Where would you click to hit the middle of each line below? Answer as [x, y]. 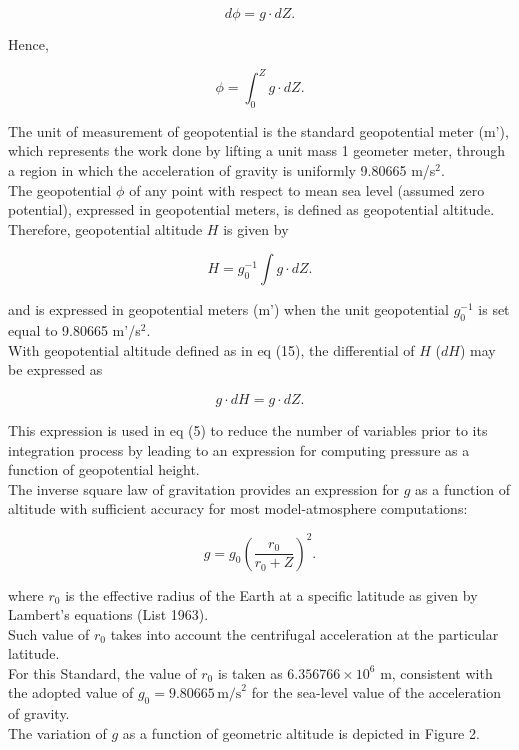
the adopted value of [71, 692]
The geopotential [60, 189]
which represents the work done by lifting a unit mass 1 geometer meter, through [257, 150]
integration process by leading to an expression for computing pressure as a [239, 449]
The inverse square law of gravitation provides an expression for [204, 488]
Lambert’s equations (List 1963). [108, 614]
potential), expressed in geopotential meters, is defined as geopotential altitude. [251, 209]
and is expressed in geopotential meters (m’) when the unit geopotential [228, 309]
